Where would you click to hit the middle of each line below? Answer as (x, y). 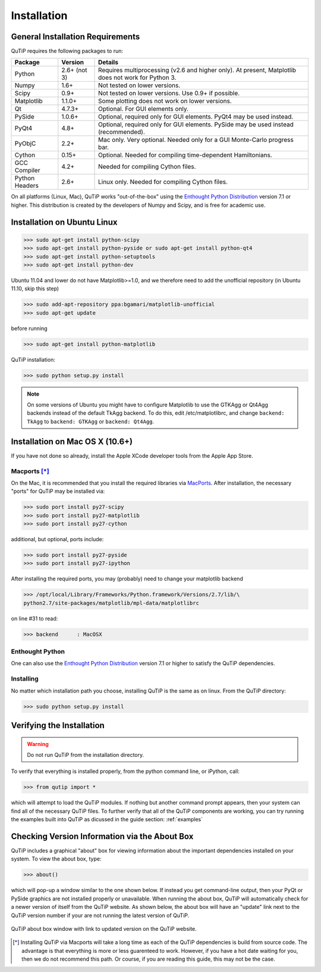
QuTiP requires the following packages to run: (67, 51)
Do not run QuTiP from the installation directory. (86, 755)
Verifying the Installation (58, 726)
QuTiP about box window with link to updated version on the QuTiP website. (104, 928)
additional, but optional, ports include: (57, 539)
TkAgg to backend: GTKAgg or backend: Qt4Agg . (91, 421)
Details (108, 63)
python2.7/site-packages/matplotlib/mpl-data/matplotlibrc (111, 603)
